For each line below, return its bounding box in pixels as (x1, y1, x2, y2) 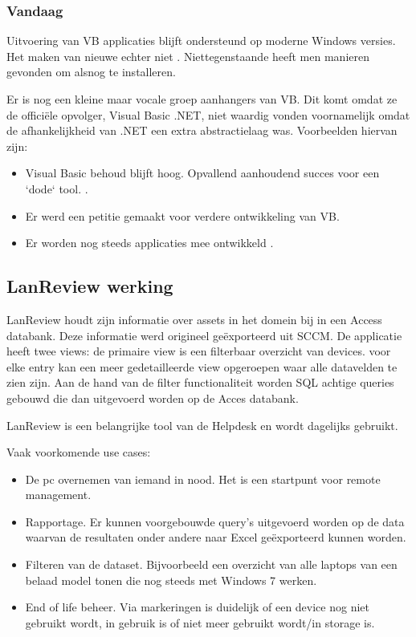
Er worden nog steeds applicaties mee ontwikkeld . (25, 234, 274, 251)
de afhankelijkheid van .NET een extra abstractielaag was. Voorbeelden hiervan (6, 122, 398, 139)
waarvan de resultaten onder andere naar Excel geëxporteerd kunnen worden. (25, 529, 406, 546)
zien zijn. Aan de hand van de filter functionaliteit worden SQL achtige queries (6, 374, 394, 391)
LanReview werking (6, 274, 173, 298)
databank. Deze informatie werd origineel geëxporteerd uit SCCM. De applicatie (6, 327, 402, 343)
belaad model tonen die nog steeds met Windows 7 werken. (25, 571, 317, 588)
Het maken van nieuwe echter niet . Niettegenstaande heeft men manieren (6, 47, 369, 64)
